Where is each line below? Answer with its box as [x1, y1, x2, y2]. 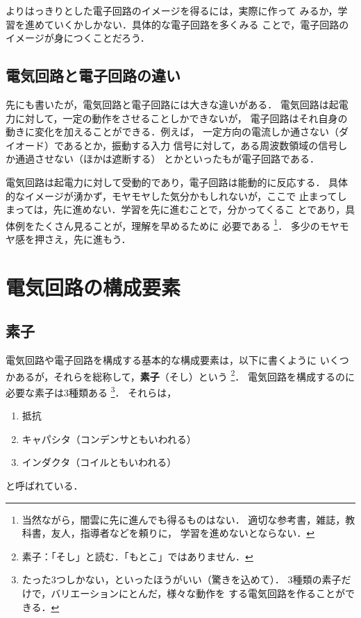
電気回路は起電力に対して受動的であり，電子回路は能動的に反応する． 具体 [6, 174, 349, 189]
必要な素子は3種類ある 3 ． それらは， [6, 383, 177, 399]
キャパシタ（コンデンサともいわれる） [22, 431, 196, 446]
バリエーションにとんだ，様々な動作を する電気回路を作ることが [51, 586, 345, 600]
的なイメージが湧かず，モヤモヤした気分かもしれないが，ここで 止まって [6, 188, 337, 203]
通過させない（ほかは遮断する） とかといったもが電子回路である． [15, 151, 319, 166]
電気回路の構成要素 [6, 272, 181, 301]
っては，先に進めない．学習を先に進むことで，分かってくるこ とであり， [15, 202, 346, 217]
